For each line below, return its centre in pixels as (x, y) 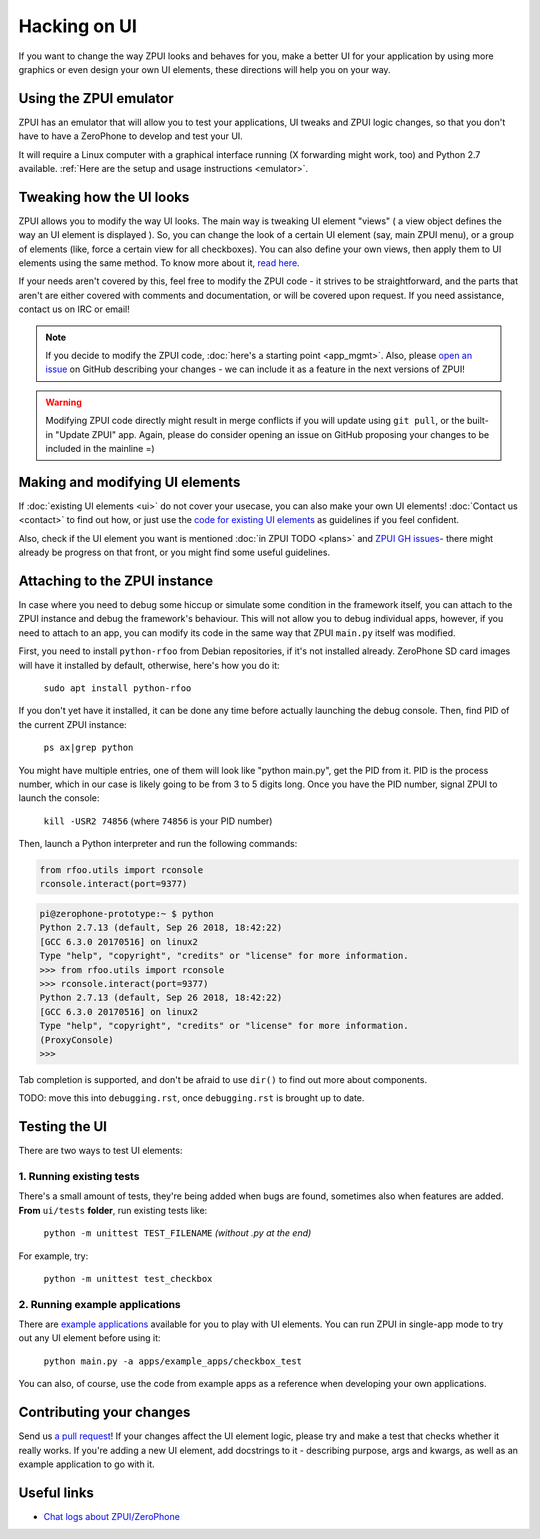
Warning (63, 402)
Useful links (56, 1492)
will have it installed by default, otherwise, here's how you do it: (149, 665)
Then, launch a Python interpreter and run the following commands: (158, 844)
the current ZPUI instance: (72, 724)
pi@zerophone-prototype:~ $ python (126, 914)
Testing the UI (62, 1126)
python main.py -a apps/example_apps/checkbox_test (173, 1361)
